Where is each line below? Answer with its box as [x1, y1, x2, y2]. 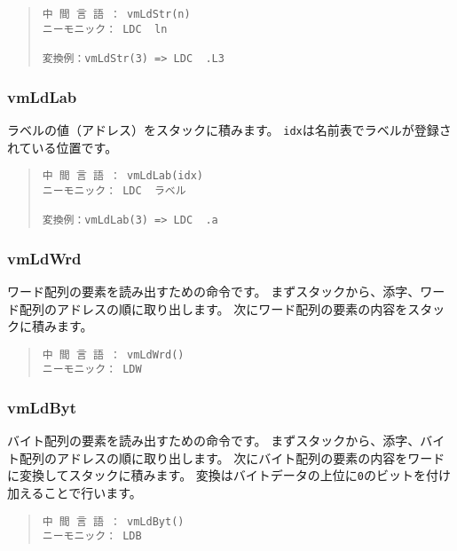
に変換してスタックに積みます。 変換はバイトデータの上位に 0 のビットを [7, 466, 427, 484]
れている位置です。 [7, 138, 118, 156]
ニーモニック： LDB [42, 530, 142, 543]
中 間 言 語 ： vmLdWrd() [42, 348, 185, 361]
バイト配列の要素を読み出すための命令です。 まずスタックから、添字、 [7, 431, 421, 450]
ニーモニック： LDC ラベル [42, 184, 186, 197]
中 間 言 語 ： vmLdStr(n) [42, 8, 191, 20]
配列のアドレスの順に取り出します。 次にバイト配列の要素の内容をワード [19, 448, 445, 467]
